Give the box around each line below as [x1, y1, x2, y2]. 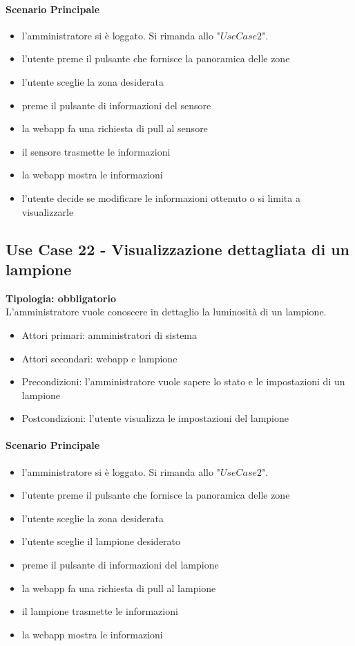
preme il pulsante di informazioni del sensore [21, 98, 211, 112]
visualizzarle [21, 204, 74, 219]
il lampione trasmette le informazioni [21, 604, 178, 618]
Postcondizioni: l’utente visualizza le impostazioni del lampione [21, 411, 289, 425]
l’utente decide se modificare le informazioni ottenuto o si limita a [21, 190, 300, 205]
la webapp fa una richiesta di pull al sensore [21, 121, 208, 136]
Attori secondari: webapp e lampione [21, 351, 177, 365]
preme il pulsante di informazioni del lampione [21, 557, 219, 572]
